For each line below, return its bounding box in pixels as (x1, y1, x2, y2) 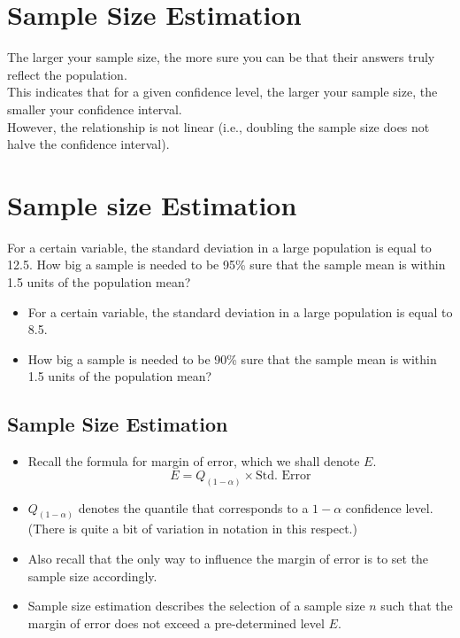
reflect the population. (7, 65, 127, 83)
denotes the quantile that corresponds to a (78, 498, 309, 517)
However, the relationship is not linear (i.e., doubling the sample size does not (7, 117, 430, 136)
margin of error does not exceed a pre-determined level (27, 613, 325, 632)
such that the (380, 596, 453, 615)
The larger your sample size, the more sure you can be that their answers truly (7, 48, 435, 66)
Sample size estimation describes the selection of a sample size (27, 596, 365, 615)
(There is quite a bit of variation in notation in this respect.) (27, 519, 357, 538)
